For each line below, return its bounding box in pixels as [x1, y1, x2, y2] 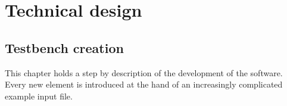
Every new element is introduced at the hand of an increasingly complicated [5, 78, 283, 91]
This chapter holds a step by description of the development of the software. [5, 66, 283, 79]
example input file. [5, 89, 73, 102]
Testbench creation [5, 38, 124, 57]
